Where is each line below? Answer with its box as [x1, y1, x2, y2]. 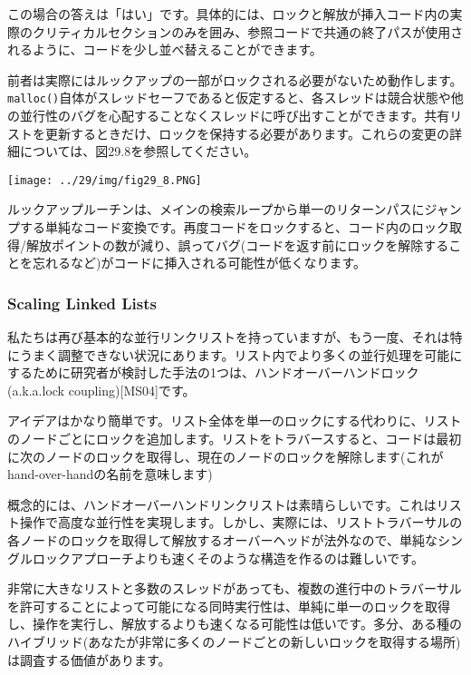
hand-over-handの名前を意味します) [7, 465, 213, 484]
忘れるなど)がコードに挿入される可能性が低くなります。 [32, 253, 367, 272]
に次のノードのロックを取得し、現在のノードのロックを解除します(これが [7, 446, 444, 465]
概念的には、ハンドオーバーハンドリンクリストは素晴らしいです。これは [7, 494, 437, 514]
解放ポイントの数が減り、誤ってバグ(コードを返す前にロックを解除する [25, 235, 449, 254]
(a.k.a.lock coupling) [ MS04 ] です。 [7, 380, 196, 399]
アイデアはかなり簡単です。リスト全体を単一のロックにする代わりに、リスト [7, 411, 462, 430]
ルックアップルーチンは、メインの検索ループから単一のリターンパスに [7, 200, 425, 219]
